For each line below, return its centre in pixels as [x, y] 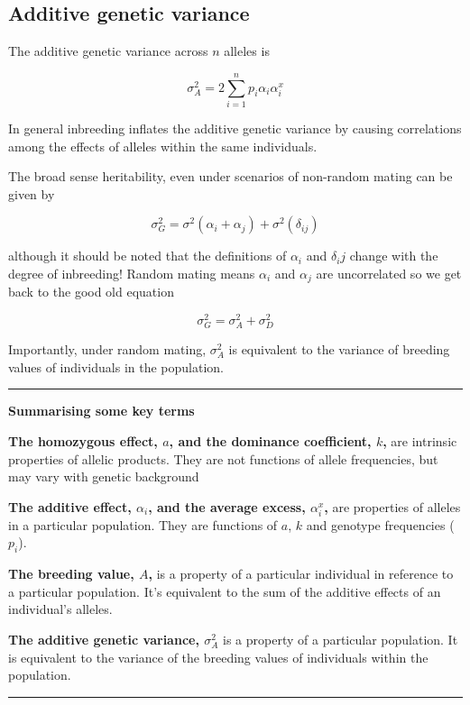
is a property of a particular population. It [341, 640]
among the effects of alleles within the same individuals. [163, 146]
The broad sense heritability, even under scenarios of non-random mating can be [230, 176]
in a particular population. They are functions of [143, 524]
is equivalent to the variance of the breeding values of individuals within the [218, 657]
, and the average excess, [227, 506]
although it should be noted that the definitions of [147, 256]
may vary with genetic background [104, 476]
